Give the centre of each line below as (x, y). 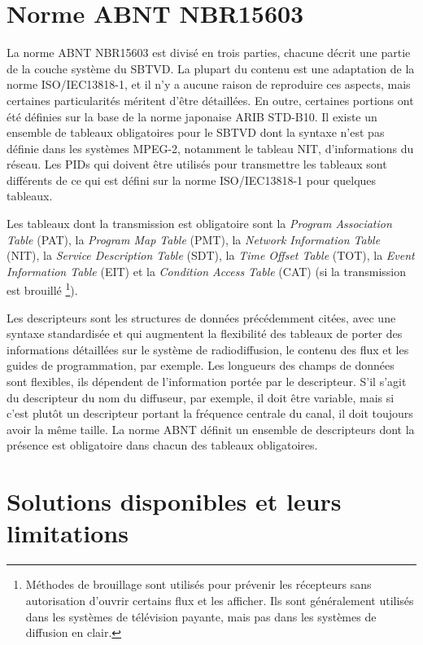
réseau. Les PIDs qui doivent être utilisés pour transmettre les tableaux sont (197, 164)
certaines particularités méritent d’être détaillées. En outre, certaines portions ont (210, 100)
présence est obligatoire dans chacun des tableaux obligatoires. (162, 445)
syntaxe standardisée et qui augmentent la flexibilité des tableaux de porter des (205, 333)
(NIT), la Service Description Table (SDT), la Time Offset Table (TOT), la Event (211, 255)
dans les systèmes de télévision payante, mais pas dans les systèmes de (201, 616)
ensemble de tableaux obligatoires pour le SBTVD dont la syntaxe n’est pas (196, 132)
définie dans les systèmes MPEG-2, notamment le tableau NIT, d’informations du (210, 148)
